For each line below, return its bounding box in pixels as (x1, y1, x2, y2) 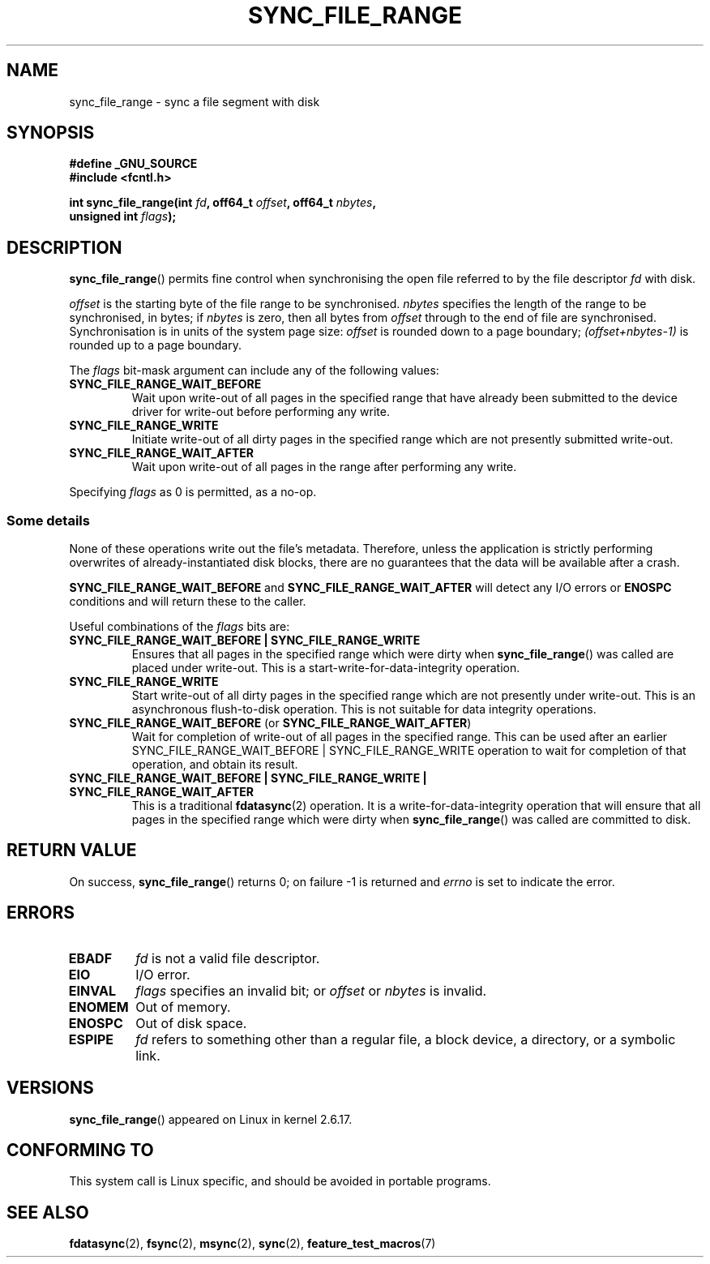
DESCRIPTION (6, 237, 122, 258)
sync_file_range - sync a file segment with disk (69, 94, 320, 109)
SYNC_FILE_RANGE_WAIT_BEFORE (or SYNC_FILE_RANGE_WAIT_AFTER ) (69, 716, 472, 731)
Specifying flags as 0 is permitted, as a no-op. (69, 485, 317, 499)
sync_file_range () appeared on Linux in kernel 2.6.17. (69, 1112, 353, 1126)
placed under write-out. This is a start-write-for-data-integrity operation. (131, 661, 520, 675)
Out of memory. (135, 998, 231, 1015)
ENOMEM (68, 998, 129, 1015)
